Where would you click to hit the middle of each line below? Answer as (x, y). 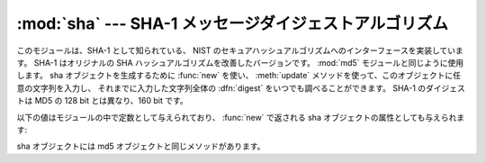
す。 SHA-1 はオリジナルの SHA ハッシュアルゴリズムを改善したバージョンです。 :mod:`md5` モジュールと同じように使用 (240, 62)
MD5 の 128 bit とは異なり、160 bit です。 (111, 101)
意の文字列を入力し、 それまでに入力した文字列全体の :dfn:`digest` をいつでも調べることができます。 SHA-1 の (221, 88)
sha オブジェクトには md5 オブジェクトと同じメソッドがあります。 (141, 146)
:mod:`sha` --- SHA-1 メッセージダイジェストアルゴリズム (233, 23)
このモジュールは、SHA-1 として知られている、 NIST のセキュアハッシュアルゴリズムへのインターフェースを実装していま (240, 50)
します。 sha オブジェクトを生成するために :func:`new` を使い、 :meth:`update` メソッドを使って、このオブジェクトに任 (239, 76)
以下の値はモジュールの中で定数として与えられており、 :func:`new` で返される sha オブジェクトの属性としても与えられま (241, 117)
